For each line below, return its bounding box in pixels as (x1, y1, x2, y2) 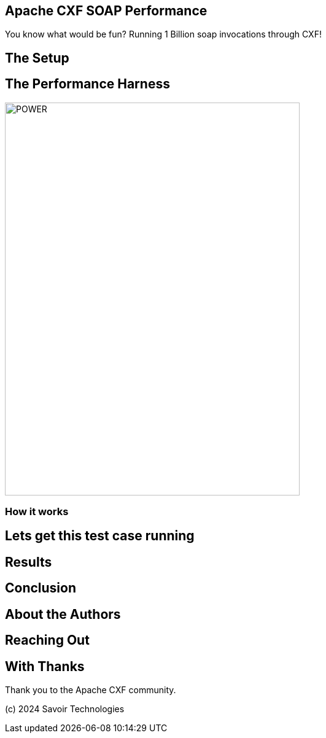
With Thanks (5, 658, 85, 674)
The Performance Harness (5, 76, 170, 92)
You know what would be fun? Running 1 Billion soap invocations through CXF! (5, 29, 322, 40)
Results (5, 554, 52, 570)
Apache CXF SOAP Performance (5, 3, 208, 18)
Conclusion (5, 580, 77, 596)
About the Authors (5, 606, 121, 622)
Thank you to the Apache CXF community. (5, 685, 176, 696)
